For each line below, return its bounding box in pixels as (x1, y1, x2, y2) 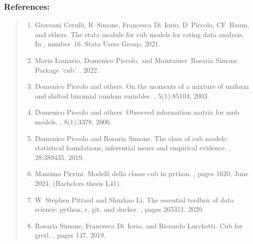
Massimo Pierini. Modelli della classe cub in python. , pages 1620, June (35, 168, 249, 179)
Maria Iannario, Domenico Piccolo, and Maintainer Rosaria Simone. (35, 55, 239, 65)
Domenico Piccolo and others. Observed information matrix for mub (35, 107, 239, 117)
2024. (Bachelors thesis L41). (35, 178, 122, 188)
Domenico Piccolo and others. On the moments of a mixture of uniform (35, 81, 249, 91)
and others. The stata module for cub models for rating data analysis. (35, 29, 244, 39)
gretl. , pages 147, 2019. (35, 230, 106, 240)
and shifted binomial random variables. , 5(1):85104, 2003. (35, 90, 210, 101)
